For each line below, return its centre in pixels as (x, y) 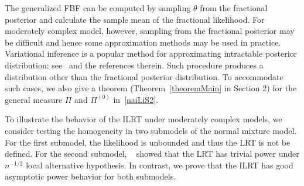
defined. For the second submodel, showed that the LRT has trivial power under (152, 154)
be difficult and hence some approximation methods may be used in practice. (143, 42)
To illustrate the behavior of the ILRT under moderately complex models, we (144, 119)
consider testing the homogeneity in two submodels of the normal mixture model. (151, 130)
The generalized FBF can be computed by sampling (98, 8)
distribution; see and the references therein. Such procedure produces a (134, 65)
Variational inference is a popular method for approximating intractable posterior (151, 54)
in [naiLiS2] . (136, 99)
